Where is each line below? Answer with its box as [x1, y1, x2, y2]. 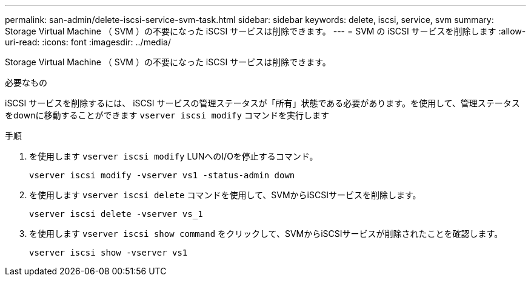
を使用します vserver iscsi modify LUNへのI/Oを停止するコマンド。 [29, 151, 318, 161]
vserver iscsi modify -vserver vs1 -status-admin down [29, 170, 295, 180]
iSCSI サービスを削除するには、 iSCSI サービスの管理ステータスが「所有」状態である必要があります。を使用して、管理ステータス [5, 98, 520, 108]
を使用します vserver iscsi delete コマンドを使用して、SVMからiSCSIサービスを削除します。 [29, 190, 421, 200]
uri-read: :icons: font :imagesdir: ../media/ [5, 37, 171, 47]
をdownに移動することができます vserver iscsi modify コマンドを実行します [5, 110, 329, 120]
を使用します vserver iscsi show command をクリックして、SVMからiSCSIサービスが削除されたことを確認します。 [29, 228, 503, 239]
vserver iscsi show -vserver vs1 [29, 248, 188, 257]
